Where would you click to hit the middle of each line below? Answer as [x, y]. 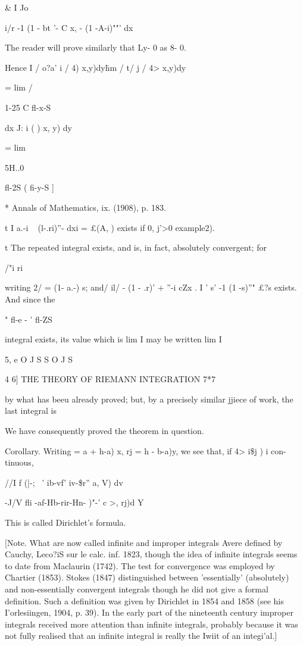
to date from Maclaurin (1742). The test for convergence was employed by [140, 565]
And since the [30, 299]
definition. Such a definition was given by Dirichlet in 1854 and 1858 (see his [144, 600]
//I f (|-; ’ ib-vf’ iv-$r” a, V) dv [64, 482]
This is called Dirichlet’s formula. [65, 522]
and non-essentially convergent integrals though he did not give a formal [137, 589]
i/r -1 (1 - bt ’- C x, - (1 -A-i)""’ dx [69, 27]
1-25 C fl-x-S [28, 107]
